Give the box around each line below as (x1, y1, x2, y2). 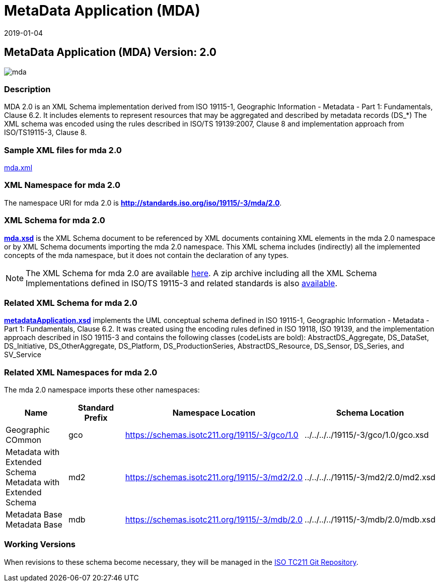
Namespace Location (172, 408, 256, 418)
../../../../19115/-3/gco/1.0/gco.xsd (305, 430, 429, 440)
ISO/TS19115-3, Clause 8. (4, 128, 87, 137)
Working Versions (4, 539, 76, 550)
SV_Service (4, 350, 41, 359)
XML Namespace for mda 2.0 (4, 180, 121, 190)
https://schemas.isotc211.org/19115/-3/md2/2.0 (125, 472, 303, 483)
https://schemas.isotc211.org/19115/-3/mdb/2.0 (125, 514, 303, 525)
